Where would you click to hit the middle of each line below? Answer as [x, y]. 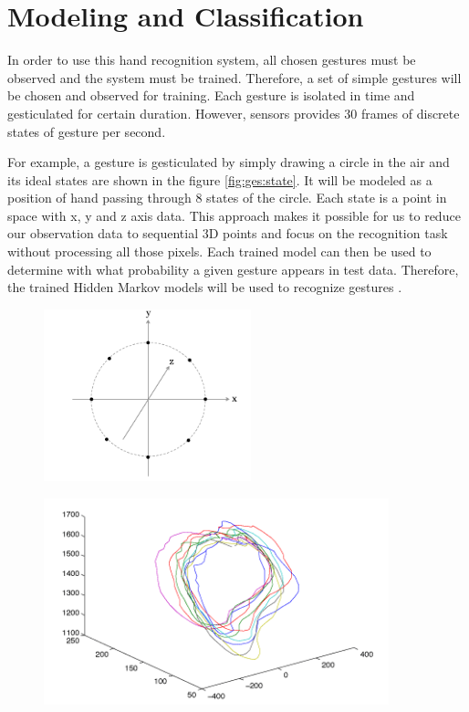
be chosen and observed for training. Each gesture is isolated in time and [211, 95]
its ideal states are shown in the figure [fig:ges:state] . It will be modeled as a [220, 179]
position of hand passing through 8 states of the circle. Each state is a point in [227, 198]
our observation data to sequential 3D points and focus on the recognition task [228, 233]
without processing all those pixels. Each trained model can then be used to [219, 251]
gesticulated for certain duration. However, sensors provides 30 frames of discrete [234, 113]
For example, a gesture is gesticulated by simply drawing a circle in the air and [229, 162]
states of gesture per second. [87, 131]
